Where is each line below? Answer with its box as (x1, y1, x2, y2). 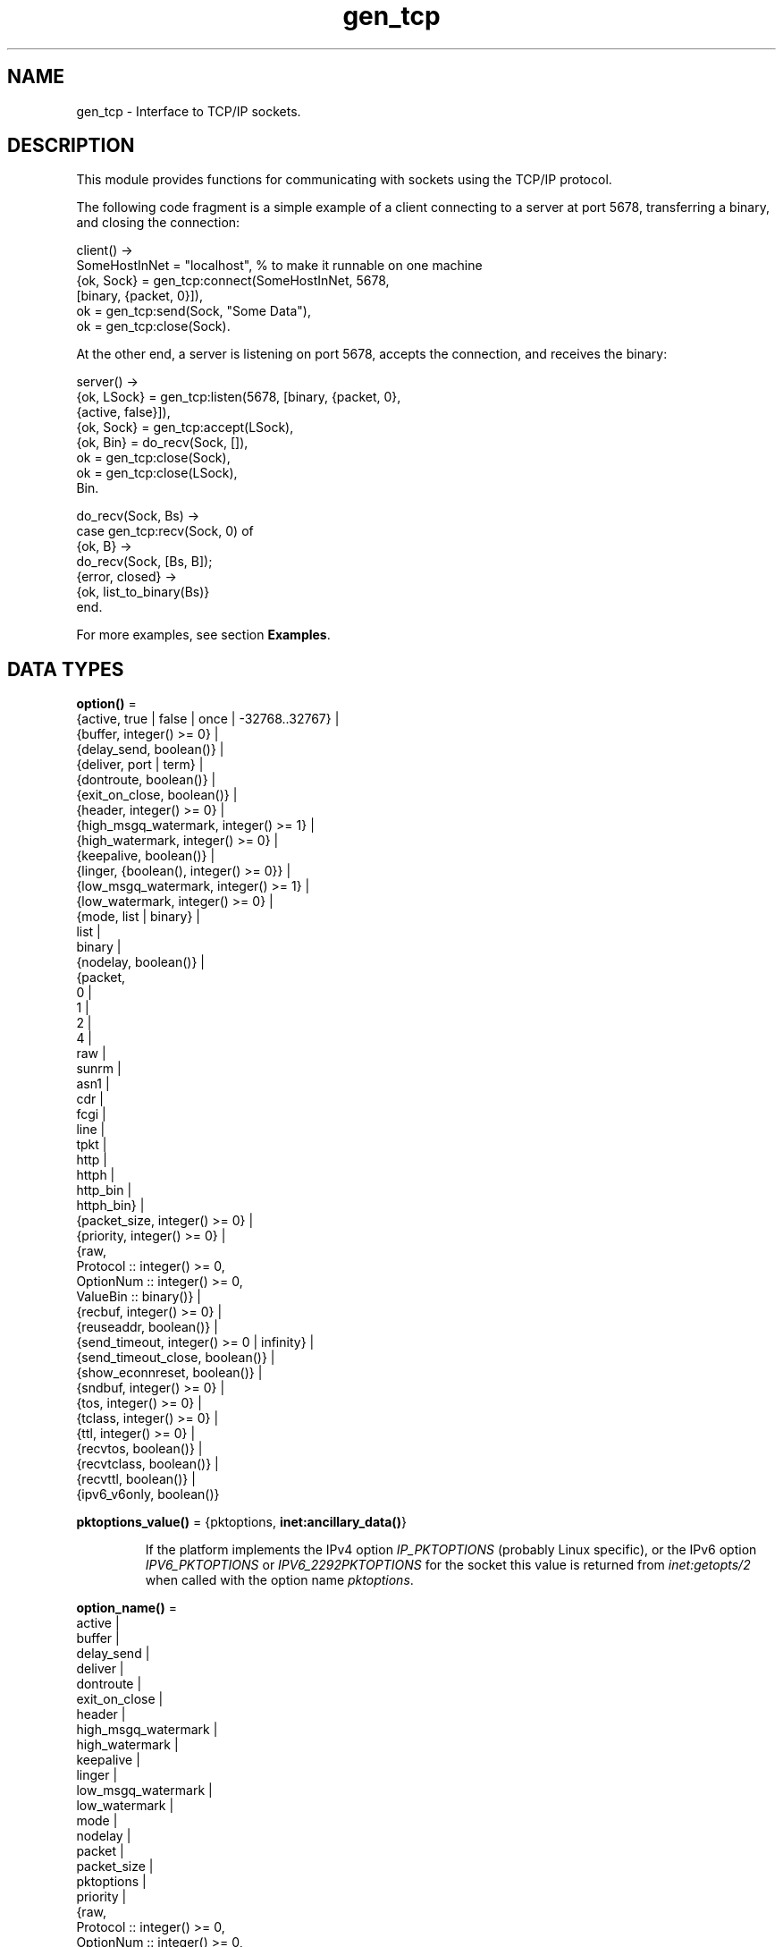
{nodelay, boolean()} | (76, 954, 205, 970)
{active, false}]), (76, 404, 171, 420)
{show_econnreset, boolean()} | (76, 1365, 263, 1381)
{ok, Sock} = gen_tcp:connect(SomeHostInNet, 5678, (76, 273, 390, 289)
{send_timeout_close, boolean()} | (76, 1350, 275, 1366)
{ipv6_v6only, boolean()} (76, 1486, 220, 1503)
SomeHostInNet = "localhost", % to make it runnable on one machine (76, 258, 483, 274)
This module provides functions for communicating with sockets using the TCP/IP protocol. (76, 172, 612, 188)
